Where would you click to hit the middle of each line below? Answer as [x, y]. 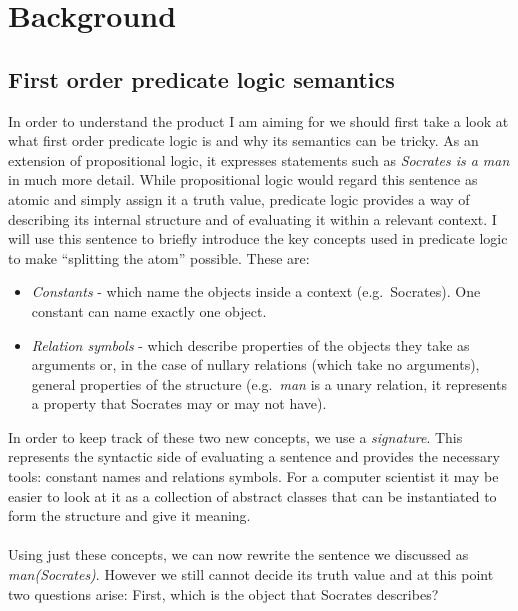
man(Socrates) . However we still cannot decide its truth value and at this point [251, 574]
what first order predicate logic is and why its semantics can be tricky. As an [243, 140]
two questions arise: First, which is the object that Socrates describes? [223, 593]
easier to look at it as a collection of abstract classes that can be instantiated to [252, 495]
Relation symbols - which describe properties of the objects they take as [250, 344]
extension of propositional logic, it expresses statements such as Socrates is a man [259, 159]
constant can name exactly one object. [149, 310]
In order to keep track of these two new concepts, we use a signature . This [235, 436]
